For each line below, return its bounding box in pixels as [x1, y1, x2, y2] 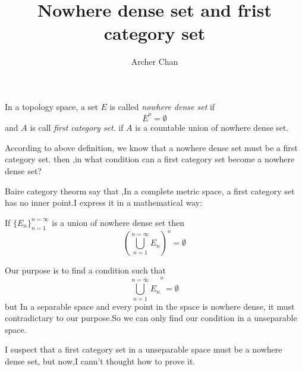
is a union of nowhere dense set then [52, 216, 184, 228]
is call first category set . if [30, 121, 124, 134]
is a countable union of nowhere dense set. [135, 121, 289, 134]
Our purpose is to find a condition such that [5, 264, 166, 276]
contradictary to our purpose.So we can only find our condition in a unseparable [5, 312, 297, 324]
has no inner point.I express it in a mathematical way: [5, 196, 203, 209]
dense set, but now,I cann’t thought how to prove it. [5, 354, 196, 367]
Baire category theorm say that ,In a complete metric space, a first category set [5, 184, 295, 197]
